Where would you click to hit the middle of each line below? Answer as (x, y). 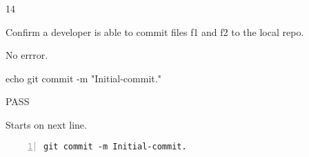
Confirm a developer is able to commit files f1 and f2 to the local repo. (155, 31)
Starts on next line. (46, 124)
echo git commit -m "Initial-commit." (83, 78)
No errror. (27, 55)
